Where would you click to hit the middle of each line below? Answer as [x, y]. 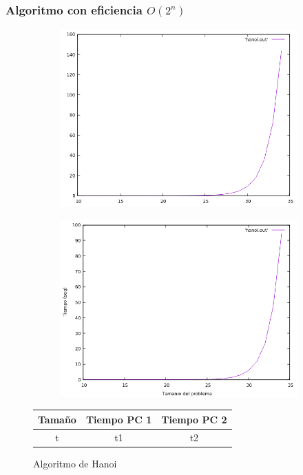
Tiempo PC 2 [194, 419]
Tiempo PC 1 [119, 419]
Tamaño [57, 419]
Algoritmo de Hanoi [75, 463]
